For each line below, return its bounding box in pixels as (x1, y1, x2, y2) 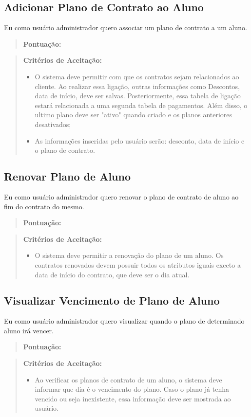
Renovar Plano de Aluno (4, 169, 131, 184)
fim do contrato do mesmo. (4, 201, 84, 211)
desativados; (35, 119, 71, 129)
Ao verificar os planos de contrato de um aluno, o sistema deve (35, 374, 222, 384)
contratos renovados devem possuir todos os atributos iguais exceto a (35, 259, 241, 270)
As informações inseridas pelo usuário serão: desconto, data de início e (35, 135, 245, 145)
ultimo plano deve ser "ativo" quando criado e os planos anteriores (35, 109, 232, 120)
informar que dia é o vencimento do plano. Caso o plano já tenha (35, 384, 229, 394)
